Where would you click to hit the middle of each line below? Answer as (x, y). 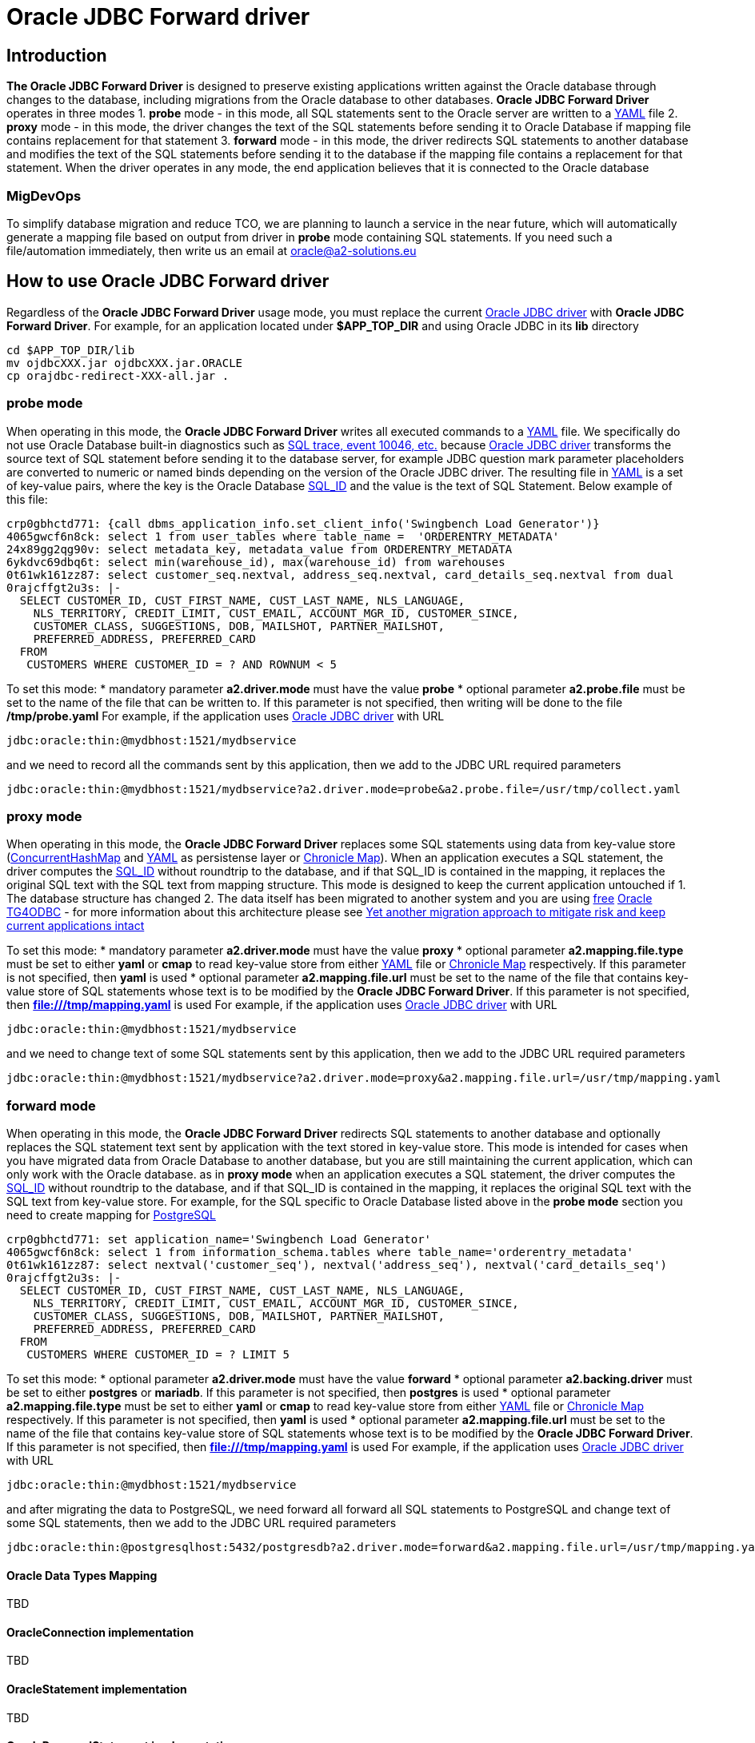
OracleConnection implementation (100, 1632)
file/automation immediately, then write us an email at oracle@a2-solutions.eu (212, 250)
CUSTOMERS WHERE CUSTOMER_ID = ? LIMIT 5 (158, 1355)
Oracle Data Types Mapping (82, 1575)
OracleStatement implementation (97, 1689)
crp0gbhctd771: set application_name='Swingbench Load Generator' (219, 1240)
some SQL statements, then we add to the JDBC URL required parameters (202, 1523)
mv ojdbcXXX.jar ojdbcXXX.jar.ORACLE (125, 363)
